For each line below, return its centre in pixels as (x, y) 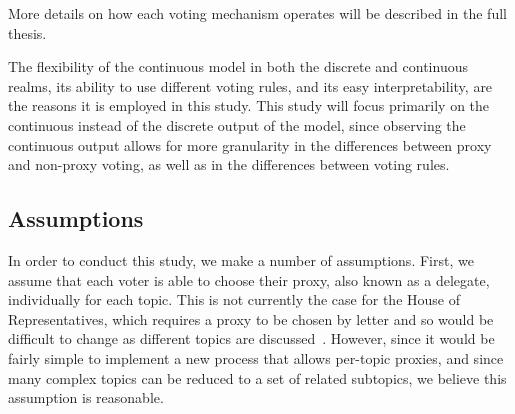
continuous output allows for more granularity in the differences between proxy (250, 144)
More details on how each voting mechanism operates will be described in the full (257, 13)
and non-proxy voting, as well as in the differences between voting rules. (229, 164)
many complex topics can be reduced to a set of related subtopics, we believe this (257, 377)
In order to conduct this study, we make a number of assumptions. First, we (241, 259)
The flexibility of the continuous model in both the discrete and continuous (238, 66)
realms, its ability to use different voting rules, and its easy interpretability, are (250, 85)
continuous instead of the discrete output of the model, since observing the (237, 124)
